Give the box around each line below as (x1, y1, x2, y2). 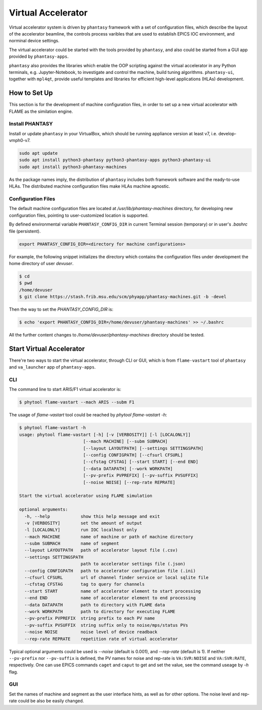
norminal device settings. (9, 38, 60, 44)
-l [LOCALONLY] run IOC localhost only (24, 527, 137, 532)
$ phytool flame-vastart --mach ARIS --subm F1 (19, 399, 134, 405)
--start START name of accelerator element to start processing (24, 588, 201, 594)
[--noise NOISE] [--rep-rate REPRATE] (83, 479, 176, 485)
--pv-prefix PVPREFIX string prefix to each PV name (24, 616, 155, 621)
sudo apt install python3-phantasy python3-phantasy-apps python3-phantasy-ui (19, 157, 211, 163)
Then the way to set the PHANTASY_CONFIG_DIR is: (9, 306, 114, 312)
